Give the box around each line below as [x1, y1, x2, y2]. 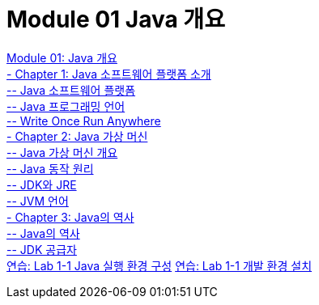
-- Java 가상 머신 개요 [6, 145, 118, 159]
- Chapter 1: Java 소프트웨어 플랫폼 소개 [6, 66, 211, 81]
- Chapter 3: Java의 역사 [6, 210, 134, 224]
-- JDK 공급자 [6, 242, 77, 256]
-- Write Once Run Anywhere [6, 113, 161, 128]
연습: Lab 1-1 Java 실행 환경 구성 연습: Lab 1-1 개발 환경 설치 [6, 258, 313, 273]
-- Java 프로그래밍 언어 [6, 99, 125, 113]
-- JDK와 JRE [6, 177, 77, 192]
